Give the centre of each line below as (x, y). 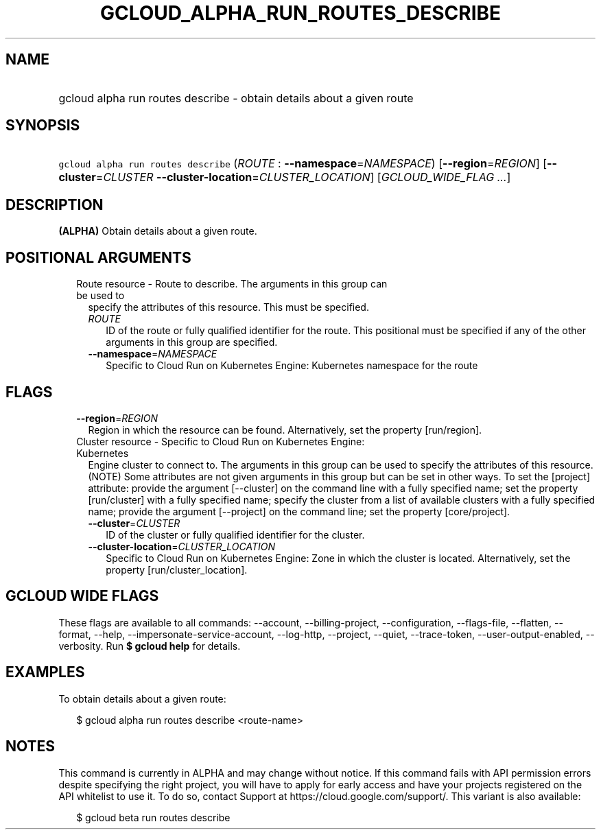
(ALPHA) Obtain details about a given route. (158, 231)
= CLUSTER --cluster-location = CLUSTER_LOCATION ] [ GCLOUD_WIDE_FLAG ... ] (303, 177)
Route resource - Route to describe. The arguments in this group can (232, 284)
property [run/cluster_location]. (177, 569)
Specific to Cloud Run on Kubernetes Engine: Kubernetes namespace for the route (292, 366)
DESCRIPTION (55, 204)
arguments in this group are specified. (192, 342)
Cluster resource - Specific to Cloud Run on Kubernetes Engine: (221, 441)
